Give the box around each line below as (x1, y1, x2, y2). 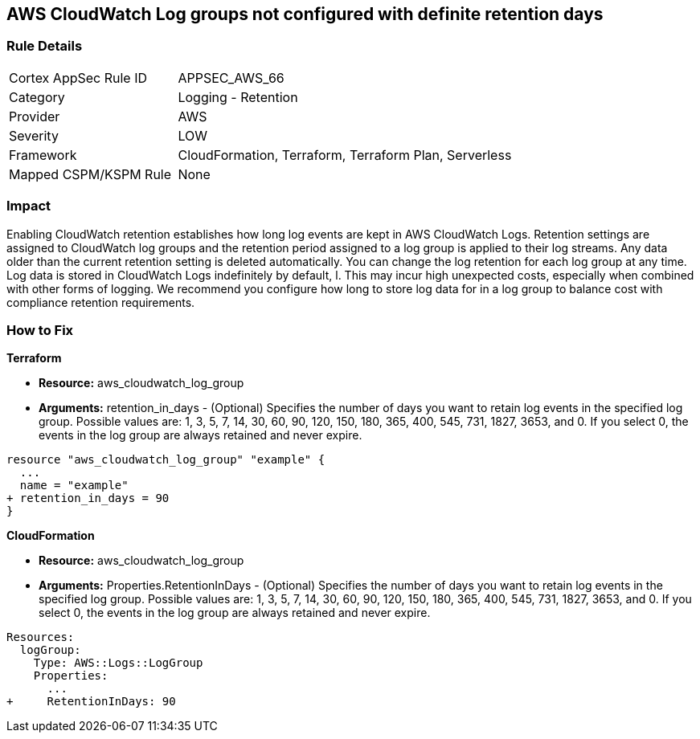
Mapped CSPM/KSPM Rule (9, 165, 172, 182)
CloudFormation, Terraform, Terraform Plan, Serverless (178, 146, 512, 163)
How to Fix (6, 321, 74, 338)
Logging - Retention (178, 88, 298, 105)
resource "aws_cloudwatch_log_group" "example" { (6, 453, 325, 467)
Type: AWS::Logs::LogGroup (33, 656, 203, 670)
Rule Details (6, 38, 83, 55)
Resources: (6, 631, 75, 644)
